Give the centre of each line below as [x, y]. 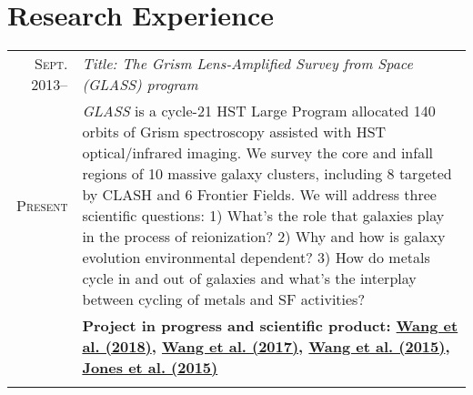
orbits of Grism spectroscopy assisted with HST [234, 132]
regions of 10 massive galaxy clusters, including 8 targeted [267, 174]
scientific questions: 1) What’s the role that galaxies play [263, 216]
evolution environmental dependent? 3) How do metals [256, 258]
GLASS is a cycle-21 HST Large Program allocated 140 [259, 111]
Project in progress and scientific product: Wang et [270, 326]
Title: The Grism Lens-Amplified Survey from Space [247, 64]
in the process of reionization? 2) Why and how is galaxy [264, 237]
